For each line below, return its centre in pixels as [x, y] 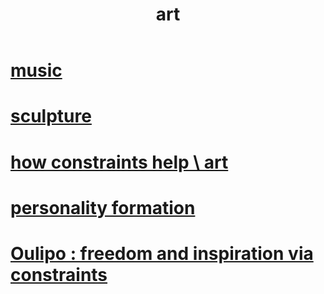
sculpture [51, 116]
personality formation [103, 207]
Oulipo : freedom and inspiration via [162, 253]
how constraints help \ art [119, 162]
